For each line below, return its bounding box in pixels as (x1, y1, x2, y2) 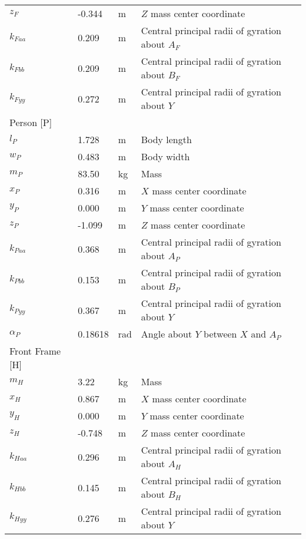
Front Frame (9, 344, 61, 358)
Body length (141, 133, 192, 146)
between (204, 327, 237, 340)
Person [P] (9, 115, 52, 129)
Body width (141, 150, 190, 163)
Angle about (141, 327, 192, 340)
